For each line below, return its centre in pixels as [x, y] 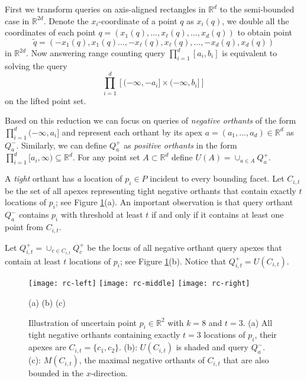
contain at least [33, 261]
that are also [246, 360]
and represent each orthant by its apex [132, 132]
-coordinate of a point [138, 20]
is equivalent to [250, 53]
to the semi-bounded [257, 9]
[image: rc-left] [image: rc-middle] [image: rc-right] [139, 284]
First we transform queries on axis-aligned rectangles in [105, 9]
